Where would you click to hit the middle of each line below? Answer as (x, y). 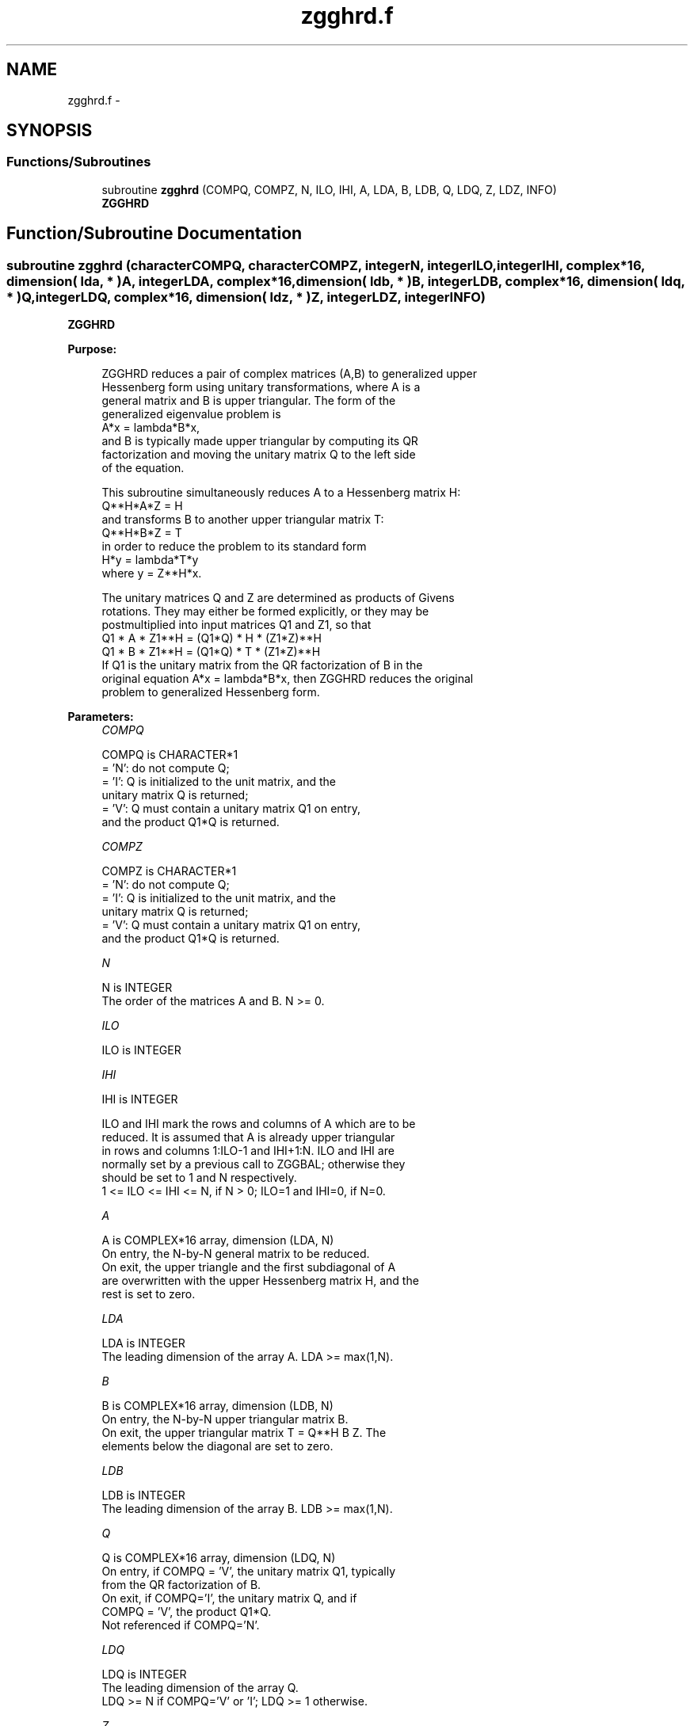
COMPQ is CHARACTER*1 (170, 755)
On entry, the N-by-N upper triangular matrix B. (225, 1419)
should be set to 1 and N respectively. (199, 1178)
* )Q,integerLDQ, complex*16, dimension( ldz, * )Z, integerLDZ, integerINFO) (246, 297)
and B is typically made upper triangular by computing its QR (260, 441)
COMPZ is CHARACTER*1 (169, 871)
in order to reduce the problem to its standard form (234, 547)
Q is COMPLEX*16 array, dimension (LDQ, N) (219, 1558)
